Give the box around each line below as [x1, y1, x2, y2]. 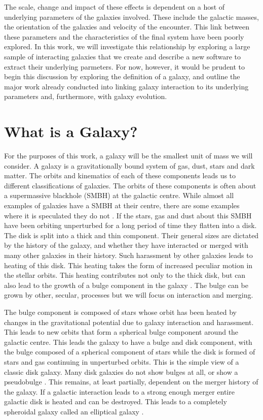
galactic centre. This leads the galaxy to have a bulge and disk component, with [4, 336, 252, 347]
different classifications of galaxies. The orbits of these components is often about [4, 180, 256, 190]
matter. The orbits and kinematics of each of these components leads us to [4, 170, 236, 181]
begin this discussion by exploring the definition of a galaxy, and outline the [4, 71, 240, 82]
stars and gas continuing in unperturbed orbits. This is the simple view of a [4, 356, 239, 367]
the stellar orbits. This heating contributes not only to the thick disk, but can [4, 270, 246, 280]
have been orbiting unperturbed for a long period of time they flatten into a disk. [4, 220, 257, 231]
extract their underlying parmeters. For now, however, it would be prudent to [4, 61, 245, 72]
